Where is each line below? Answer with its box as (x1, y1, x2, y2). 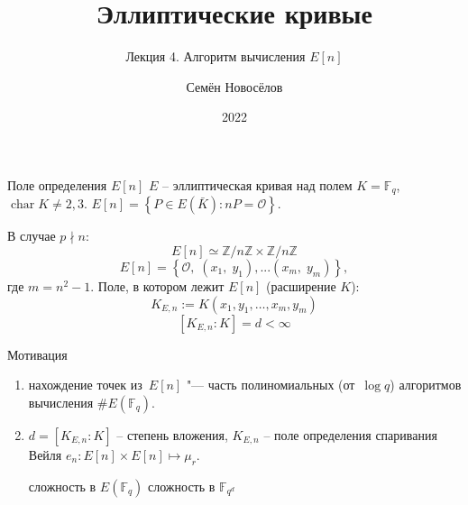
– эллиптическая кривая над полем (162, 175, 353, 194)
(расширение (266, 276, 336, 295)
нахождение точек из (28, 375, 142, 394)
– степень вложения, (116, 425, 228, 444)
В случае (7, 226, 56, 245)
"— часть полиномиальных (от (186, 375, 355, 394)
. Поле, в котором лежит (90, 276, 225, 295)
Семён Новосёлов (186, 77, 283, 96)
